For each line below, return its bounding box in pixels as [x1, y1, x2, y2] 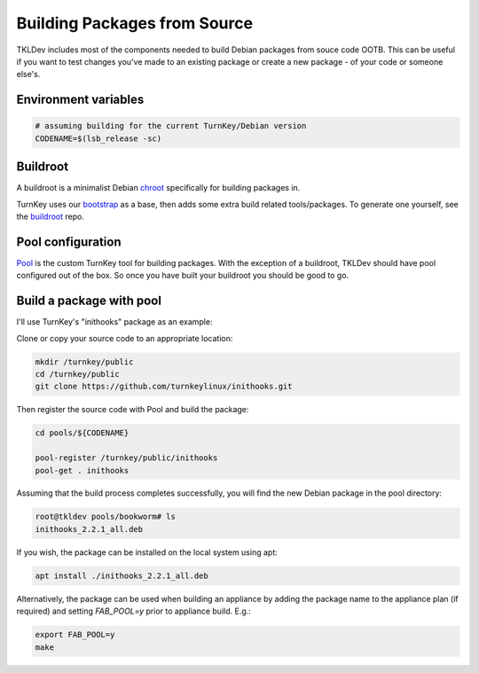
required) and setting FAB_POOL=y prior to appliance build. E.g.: [16, 606, 252, 616]
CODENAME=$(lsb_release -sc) [35, 133, 162, 144]
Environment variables [16, 92, 145, 107]
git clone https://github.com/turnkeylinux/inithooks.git [35, 381, 293, 392]
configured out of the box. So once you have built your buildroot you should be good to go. [16, 270, 349, 281]
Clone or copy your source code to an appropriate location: [16, 333, 233, 343]
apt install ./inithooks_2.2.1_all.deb [35, 570, 208, 581]
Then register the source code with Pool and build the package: [16, 404, 249, 415]
